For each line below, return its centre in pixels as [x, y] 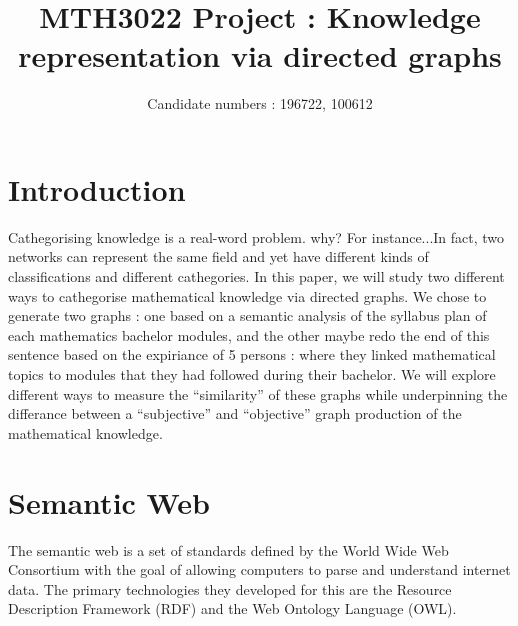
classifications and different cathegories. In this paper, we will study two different [256, 276]
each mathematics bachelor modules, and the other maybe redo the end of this [249, 334]
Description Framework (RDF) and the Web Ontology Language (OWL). [232, 608]
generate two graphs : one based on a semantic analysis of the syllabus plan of [247, 315]
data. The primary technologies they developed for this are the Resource [230, 588]
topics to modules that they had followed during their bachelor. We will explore [252, 374]
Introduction [97, 188]
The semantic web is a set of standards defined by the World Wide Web [228, 549]
